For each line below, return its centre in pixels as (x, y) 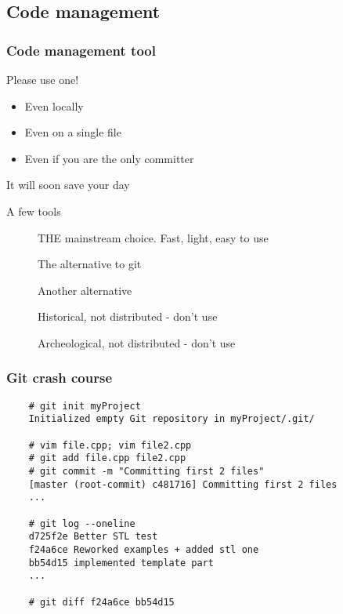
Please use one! (43, 79)
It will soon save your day (68, 185)
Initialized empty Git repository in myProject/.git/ (171, 419)
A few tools (34, 211)
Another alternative (85, 290)
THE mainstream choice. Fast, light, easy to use (153, 237)
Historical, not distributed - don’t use (128, 316)
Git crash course (60, 378)
